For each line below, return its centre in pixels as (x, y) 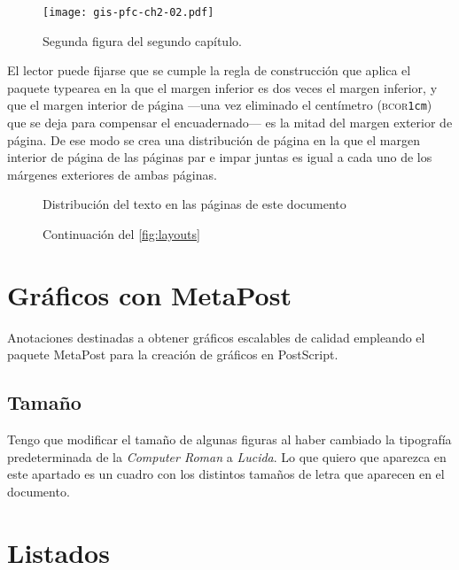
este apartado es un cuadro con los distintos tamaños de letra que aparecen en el (226, 474)
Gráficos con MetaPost (149, 294)
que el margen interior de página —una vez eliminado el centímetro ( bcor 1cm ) (220, 105)
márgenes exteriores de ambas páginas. (112, 174)
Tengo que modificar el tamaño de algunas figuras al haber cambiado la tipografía (229, 439)
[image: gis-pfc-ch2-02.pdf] (128, 12)
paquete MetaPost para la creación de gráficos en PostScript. (173, 354)
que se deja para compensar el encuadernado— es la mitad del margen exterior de (230, 123)
